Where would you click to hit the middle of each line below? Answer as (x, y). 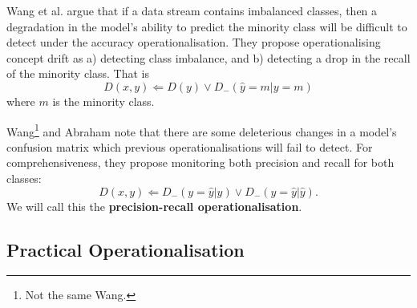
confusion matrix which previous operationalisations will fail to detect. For (190, 146)
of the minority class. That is (78, 73)
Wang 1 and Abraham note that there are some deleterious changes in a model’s (202, 130)
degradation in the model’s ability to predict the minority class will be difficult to (207, 26)
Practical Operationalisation (126, 249)
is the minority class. (103, 101)
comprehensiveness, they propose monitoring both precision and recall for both (200, 162)
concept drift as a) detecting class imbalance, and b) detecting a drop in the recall (208, 57)
